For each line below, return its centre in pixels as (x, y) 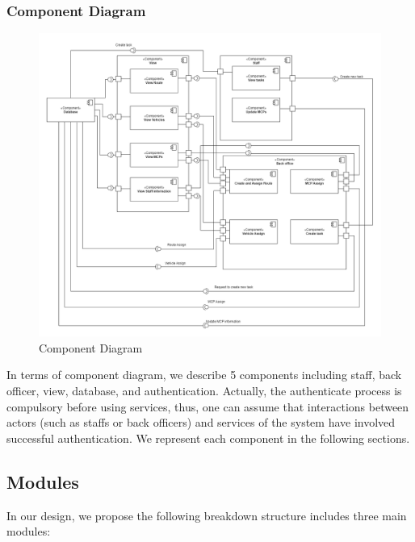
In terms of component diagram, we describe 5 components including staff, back (204, 375)
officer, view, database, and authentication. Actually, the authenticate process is (204, 390)
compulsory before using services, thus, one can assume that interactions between (208, 406)
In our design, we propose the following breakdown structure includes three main (207, 515)
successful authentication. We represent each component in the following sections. (208, 438)
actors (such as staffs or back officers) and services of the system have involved (201, 422)
